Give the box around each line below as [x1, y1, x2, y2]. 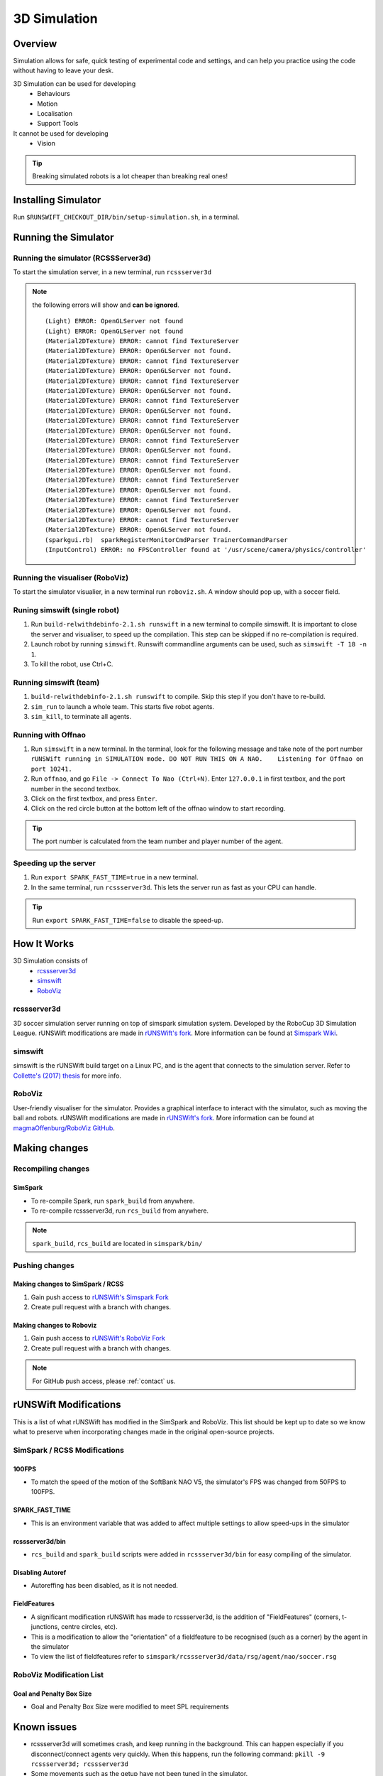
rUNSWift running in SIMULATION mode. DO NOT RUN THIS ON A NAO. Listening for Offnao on [30, 755, 365, 763]
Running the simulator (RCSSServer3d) [13, 253, 152, 263]
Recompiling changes [13, 1164, 90, 1174]
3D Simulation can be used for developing [13, 79, 136, 88]
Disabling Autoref [13, 1569, 67, 1577]
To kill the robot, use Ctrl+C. [30, 660, 113, 668]
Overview [13, 38, 57, 50]
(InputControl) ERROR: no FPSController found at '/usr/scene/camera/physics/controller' [45, 546, 367, 554]
